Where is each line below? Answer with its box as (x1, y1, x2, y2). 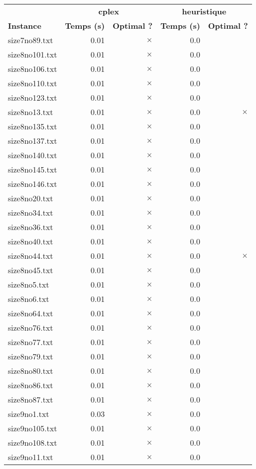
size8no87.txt (8, 394, 53, 405)
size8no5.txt (8, 279, 50, 290)
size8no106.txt (8, 63, 57, 74)
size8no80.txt (8, 365, 53, 376)
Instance (8, 20, 42, 31)
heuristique (182, 5, 227, 17)
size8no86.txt (8, 379, 53, 391)
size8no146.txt (8, 178, 57, 189)
